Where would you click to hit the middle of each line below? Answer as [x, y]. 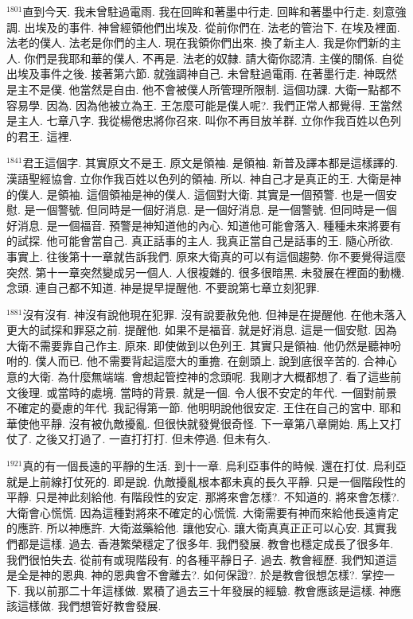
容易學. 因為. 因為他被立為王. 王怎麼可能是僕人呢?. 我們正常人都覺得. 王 [193, 105]
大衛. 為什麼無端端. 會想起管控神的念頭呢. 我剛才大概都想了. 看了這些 [209, 377]
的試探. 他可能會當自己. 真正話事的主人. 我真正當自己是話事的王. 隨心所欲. [200, 241]
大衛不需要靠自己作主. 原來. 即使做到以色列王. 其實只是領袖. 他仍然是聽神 [199, 345]
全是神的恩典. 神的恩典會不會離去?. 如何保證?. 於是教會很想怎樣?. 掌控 [201, 575]
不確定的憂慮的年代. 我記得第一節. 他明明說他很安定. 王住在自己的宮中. [191, 408]
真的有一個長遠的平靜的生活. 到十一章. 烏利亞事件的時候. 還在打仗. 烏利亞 [214, 466]
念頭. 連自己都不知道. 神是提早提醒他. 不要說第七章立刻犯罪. [163, 288]
